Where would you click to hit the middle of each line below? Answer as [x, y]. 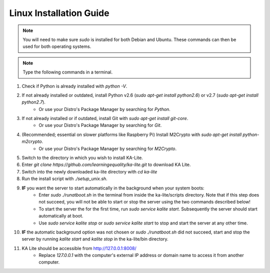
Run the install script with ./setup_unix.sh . [64, 179]
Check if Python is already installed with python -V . [74, 86]
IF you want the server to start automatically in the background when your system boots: [113, 188]
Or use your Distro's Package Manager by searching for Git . [100, 125]
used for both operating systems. [57, 46]
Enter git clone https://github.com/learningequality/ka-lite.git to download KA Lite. [106, 164]
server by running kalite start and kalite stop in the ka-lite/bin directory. [95, 239]
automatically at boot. [61, 216]
